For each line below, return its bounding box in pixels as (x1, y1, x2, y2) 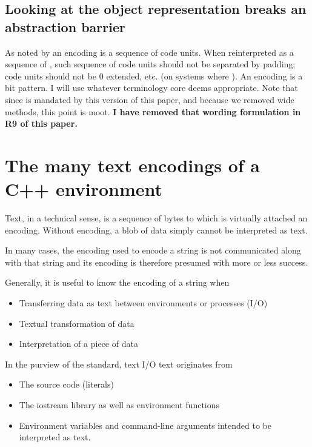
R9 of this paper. (5, 117, 78, 130)
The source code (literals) (19, 378, 114, 391)
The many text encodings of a (5, 152, 260, 177)
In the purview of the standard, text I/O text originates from (5, 357, 233, 370)
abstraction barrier (5, 17, 125, 36)
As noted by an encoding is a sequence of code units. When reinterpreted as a (5, 45, 294, 58)
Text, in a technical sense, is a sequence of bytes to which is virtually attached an (5, 212, 308, 224)
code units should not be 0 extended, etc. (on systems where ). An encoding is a (5, 69, 303, 82)
